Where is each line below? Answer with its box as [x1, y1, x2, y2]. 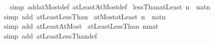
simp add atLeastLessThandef [3, 30, 97, 41]
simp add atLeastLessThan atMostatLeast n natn [3, 11, 166, 21]
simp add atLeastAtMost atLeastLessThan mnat [3, 21, 159, 31]
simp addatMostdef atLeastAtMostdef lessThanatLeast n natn [9, 1, 211, 11]
